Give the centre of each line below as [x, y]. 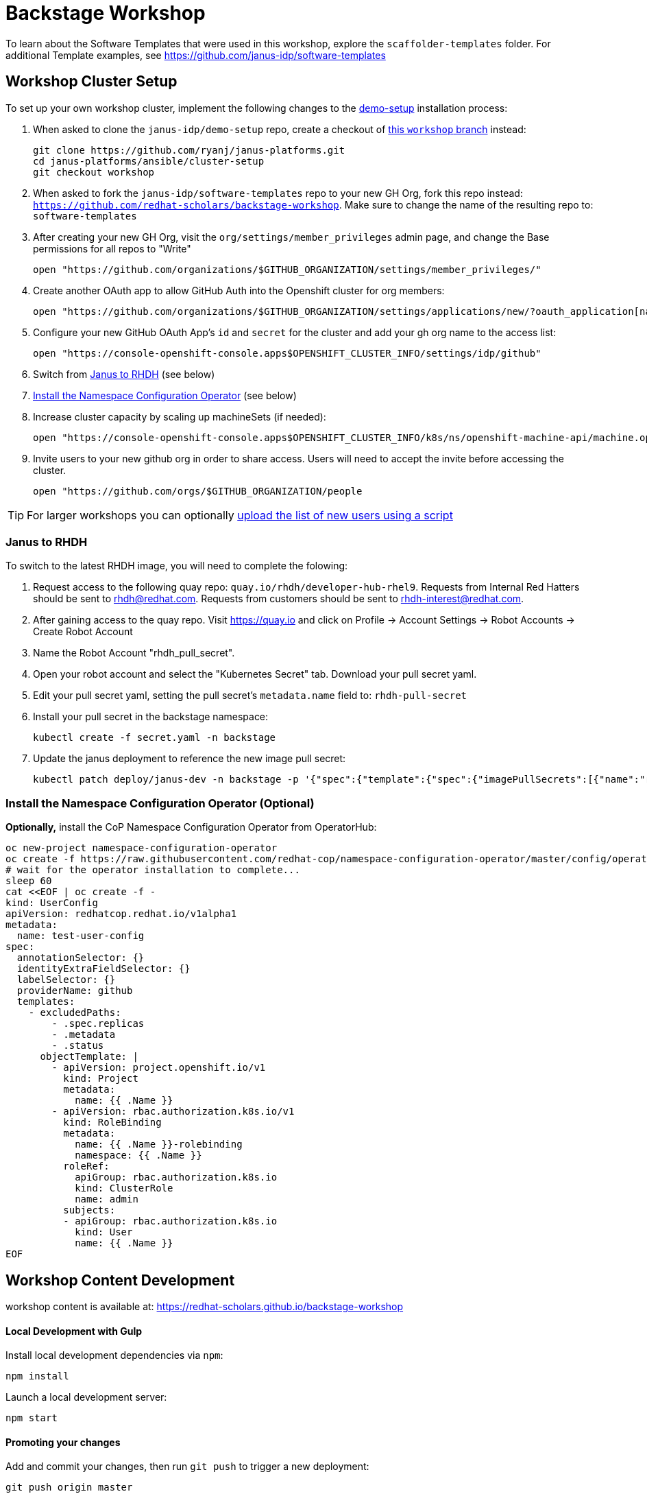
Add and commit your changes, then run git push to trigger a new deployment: [187, 1467]
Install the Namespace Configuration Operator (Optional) [160, 803]
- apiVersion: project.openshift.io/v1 [159, 1068]
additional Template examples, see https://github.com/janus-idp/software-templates [196, 55]
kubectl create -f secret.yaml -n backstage [155, 738]
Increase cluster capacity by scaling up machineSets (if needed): [180, 416]
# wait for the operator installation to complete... [153, 870]
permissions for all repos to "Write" [112, 248]
